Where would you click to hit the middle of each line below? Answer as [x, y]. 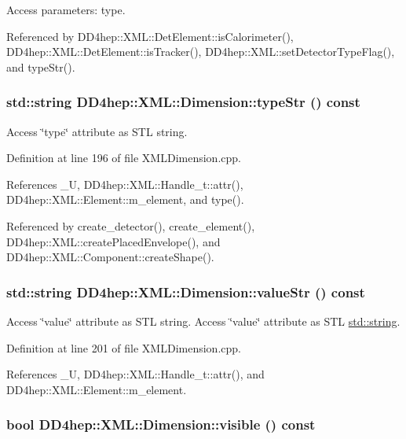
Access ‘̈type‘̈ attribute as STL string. [97, 131]
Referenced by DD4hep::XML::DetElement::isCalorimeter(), [150, 36]
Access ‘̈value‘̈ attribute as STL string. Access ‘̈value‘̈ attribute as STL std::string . [203, 321]
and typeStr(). [41, 66]
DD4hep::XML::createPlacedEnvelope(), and [113, 241]
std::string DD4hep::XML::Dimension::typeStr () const [183, 102]
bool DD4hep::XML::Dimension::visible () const [161, 424]
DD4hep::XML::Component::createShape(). [110, 257]
